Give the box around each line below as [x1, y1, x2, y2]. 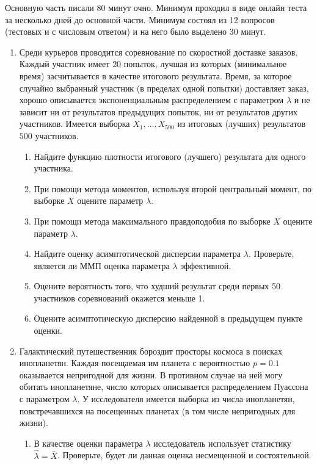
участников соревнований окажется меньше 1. [34, 291, 205, 304]
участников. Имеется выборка [19, 117, 130, 130]
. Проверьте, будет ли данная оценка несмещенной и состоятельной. [57, 449, 312, 461]
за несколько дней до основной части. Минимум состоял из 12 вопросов [5, 13, 275, 26]
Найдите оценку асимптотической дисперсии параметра [34, 247, 241, 260]
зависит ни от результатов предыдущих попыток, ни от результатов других [19, 105, 297, 118]
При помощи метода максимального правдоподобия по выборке [34, 214, 271, 227]
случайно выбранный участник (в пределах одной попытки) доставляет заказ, [19, 81, 309, 94]
